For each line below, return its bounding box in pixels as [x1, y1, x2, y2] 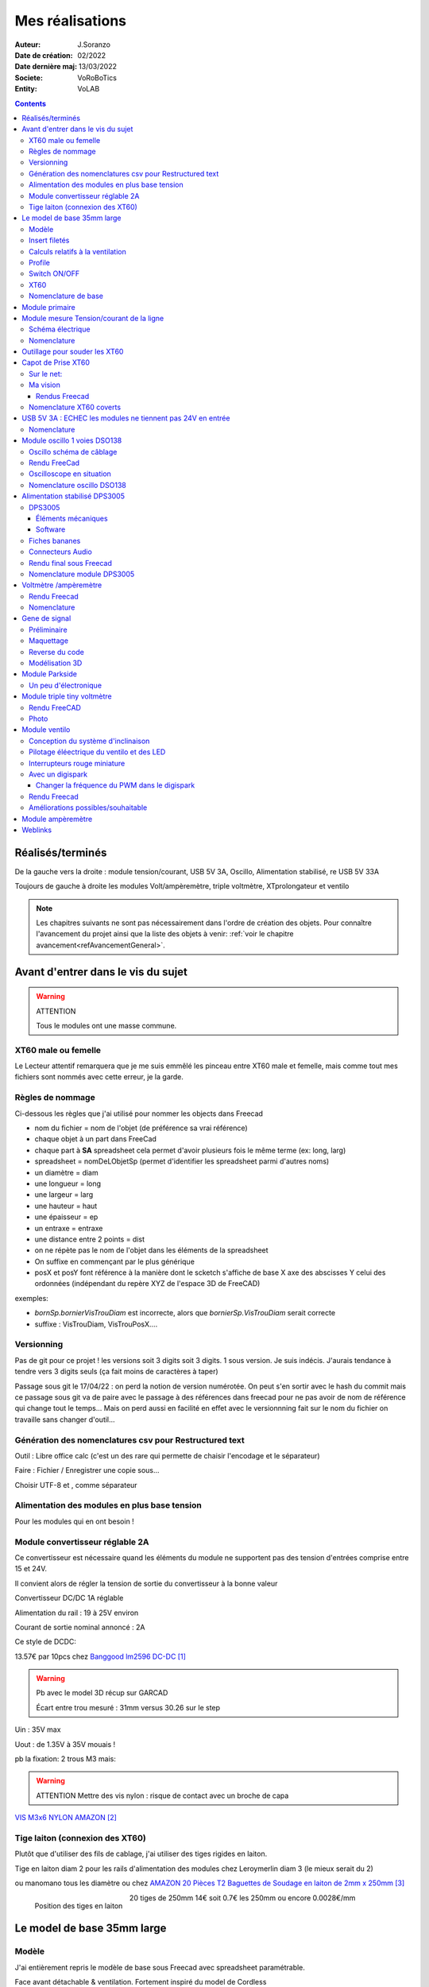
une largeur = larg [34, 1190, 94, 1199]
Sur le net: [29, 369, 63, 378]
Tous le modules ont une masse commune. [36, 1021, 177, 1030]
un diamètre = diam [34, 1168, 99, 1177]
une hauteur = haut [34, 1201, 98, 1210]
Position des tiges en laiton [34, 1901, 123, 1911]
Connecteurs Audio [29, 547, 93, 556]
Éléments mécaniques [36, 513, 108, 523]
